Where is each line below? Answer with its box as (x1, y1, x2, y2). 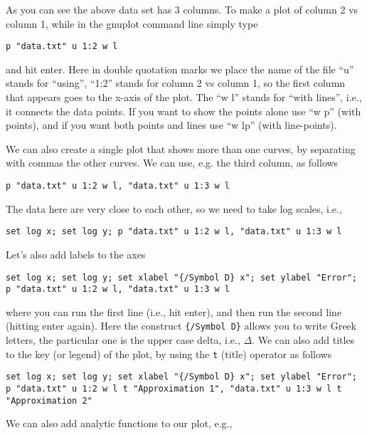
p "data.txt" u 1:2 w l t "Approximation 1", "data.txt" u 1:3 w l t (6, 383, 342, 394)
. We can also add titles (252, 332, 355, 347)
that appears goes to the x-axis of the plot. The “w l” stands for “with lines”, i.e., (6, 90, 362, 105)
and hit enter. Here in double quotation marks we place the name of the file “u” (6, 61, 354, 76)
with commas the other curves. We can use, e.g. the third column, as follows (6, 155, 339, 170)
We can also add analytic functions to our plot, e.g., (6, 416, 233, 431)
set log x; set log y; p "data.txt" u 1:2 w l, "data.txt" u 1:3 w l (6, 226, 342, 237)
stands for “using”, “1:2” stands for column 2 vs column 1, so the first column (6, 75, 346, 90)
